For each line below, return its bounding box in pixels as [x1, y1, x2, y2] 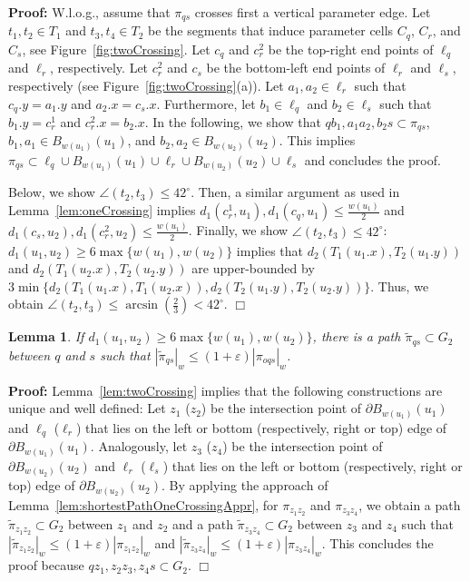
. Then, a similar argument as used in [191, 182, 400, 202]
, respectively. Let [50, 58, 149, 77]
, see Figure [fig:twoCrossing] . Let [22, 39, 211, 58]
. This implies [279, 131, 356, 150]
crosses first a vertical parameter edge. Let [194, 3, 431, 21]
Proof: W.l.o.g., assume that [8, 3, 171, 21]
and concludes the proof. [304, 150, 441, 169]
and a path [172, 514, 233, 533]
